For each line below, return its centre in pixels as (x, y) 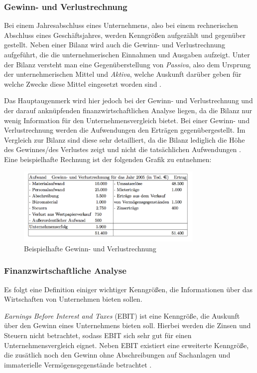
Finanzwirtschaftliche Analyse (65, 271)
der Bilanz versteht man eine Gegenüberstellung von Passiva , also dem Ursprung (128, 64)
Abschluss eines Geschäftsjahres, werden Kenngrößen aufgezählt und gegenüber (125, 35)
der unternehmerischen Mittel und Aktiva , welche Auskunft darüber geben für (123, 74)
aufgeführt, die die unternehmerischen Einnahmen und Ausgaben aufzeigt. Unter (127, 54)
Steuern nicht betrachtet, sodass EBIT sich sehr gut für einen (98, 335)
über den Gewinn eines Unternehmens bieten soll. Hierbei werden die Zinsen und (128, 325)
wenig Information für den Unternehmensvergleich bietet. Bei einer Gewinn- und (127, 120)
